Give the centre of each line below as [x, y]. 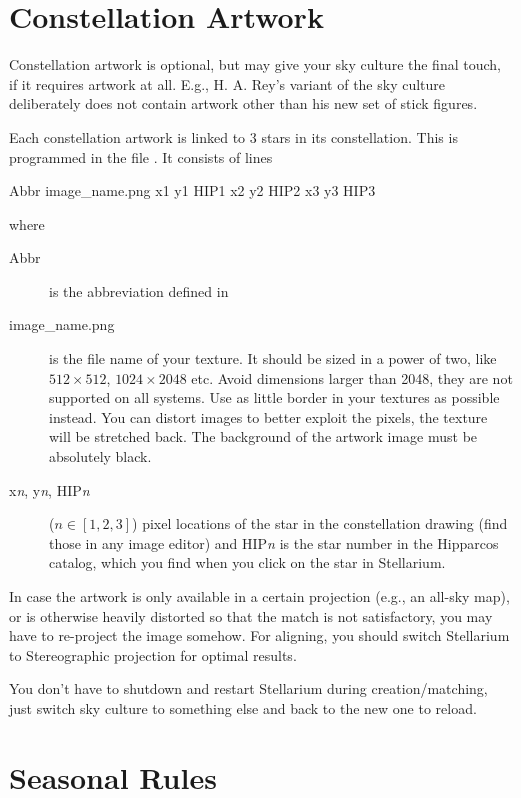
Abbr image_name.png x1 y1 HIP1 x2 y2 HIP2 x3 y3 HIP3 [192, 190]
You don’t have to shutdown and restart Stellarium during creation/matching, [248, 688]
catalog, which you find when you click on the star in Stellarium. [247, 562]
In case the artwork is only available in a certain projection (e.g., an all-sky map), [259, 596]
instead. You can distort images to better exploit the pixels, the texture [268, 416]
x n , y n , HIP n [49, 489]
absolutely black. [100, 456]
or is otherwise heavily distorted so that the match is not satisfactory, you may [251, 615]
